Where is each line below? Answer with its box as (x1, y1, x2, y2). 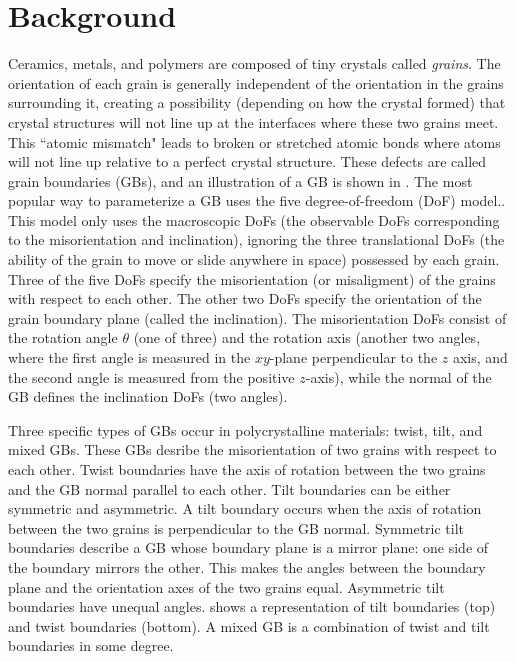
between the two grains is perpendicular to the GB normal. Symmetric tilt (8, 517, 465, 538)
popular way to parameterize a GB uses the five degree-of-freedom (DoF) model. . (8, 190, 506, 211)
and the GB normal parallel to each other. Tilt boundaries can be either (8, 478, 451, 499)
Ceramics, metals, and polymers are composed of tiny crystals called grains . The (8, 53, 501, 74)
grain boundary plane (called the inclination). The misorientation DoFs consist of (8, 307, 507, 328)
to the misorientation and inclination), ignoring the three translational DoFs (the (8, 229, 505, 250)
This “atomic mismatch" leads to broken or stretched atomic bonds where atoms (8, 131, 501, 152)
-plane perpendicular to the (269, 347, 438, 368)
